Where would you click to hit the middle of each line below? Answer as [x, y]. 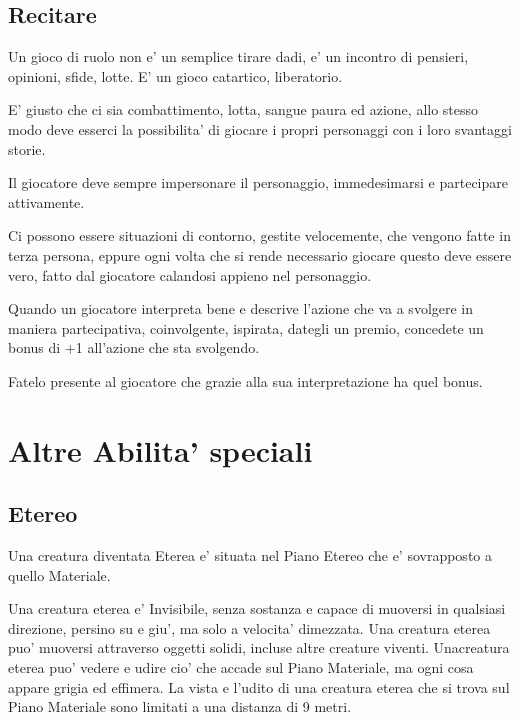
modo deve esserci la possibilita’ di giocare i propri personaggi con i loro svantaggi [260, 128]
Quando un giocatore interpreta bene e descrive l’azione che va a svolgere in [241, 308]
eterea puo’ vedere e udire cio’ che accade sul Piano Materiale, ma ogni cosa [241, 667]
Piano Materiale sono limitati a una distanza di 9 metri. [180, 706]
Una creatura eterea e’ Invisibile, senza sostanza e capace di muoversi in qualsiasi [257, 608]
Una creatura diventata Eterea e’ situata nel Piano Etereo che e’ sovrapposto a [250, 555]
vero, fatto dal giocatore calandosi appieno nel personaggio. [190, 274]
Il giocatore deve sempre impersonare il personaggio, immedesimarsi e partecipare [258, 182]
